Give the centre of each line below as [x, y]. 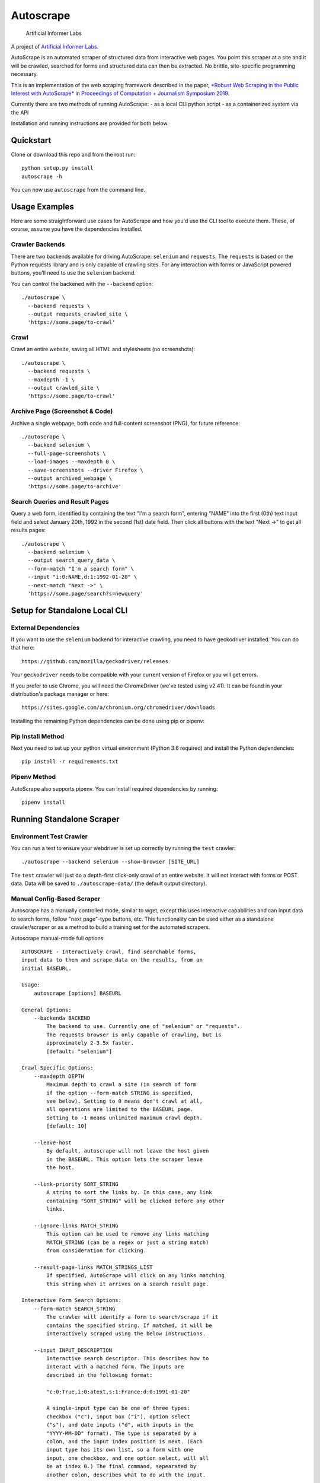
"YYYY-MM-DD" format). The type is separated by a [121, 1433]
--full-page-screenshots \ [67, 453]
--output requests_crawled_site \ [78, 314]
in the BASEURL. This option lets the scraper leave [124, 1159]
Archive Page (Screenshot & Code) [62, 411]
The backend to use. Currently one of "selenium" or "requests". [143, 1027]
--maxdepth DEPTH [59, 1076]
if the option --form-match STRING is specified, [120, 1093]
